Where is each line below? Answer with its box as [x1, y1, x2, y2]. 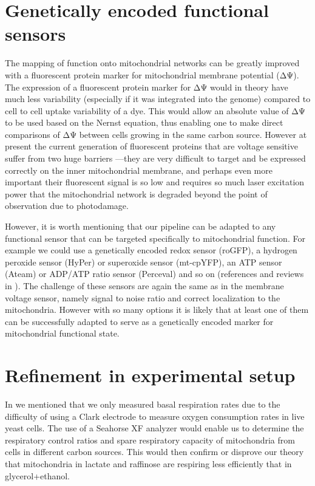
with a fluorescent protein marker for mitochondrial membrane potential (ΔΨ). [5, 68, 299, 81]
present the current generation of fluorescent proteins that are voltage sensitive [5, 140, 298, 152]
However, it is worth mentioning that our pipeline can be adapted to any [5, 220, 276, 233]
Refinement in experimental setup [5, 363, 296, 388]
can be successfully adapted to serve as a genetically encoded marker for [5, 315, 274, 327]
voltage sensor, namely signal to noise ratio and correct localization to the [5, 291, 280, 304]
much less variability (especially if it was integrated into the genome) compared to [5, 92, 311, 105]
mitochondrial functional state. [5, 327, 120, 340]
